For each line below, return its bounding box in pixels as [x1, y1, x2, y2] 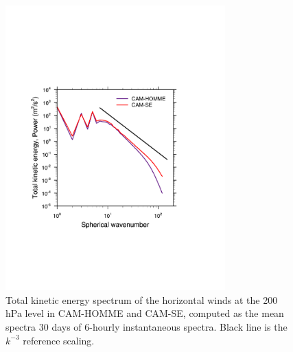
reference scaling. [23, 333, 95, 347]
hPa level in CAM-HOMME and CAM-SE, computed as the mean [5, 306, 284, 320]
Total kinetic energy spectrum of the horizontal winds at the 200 [5, 292, 278, 307]
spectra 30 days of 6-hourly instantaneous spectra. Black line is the [5, 320, 288, 334]
